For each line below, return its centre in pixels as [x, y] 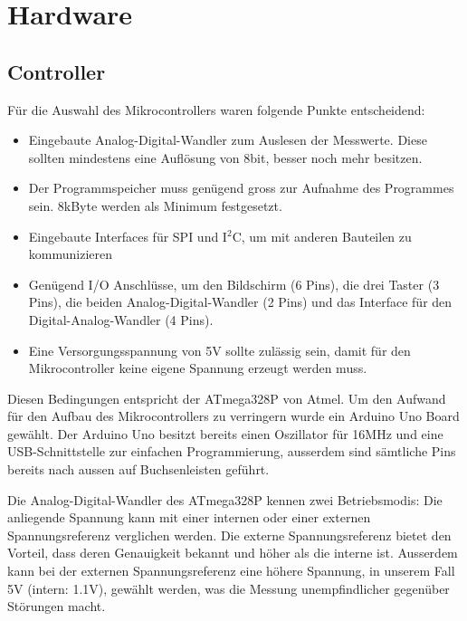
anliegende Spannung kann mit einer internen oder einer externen [189, 517]
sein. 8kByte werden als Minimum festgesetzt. [155, 205]
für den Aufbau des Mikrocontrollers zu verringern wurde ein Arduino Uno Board [233, 416]
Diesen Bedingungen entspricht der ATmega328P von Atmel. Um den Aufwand [227, 398]
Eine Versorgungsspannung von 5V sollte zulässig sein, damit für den [219, 350]
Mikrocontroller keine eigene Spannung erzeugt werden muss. [198, 368]
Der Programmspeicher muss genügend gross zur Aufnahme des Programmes [241, 188]
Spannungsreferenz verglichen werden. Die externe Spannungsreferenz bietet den [229, 535]
